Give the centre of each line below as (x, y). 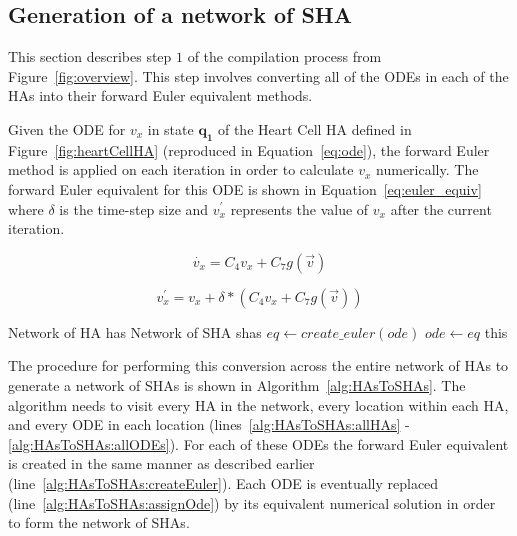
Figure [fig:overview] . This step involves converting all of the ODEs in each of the (258, 75)
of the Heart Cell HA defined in (314, 128)
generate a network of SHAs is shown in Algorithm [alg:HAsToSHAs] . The (237, 384)
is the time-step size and (134, 208)
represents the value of (299, 208)
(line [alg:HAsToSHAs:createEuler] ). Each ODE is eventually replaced (223, 482)
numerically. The (427, 169)
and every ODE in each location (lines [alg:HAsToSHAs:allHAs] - (209, 424)
